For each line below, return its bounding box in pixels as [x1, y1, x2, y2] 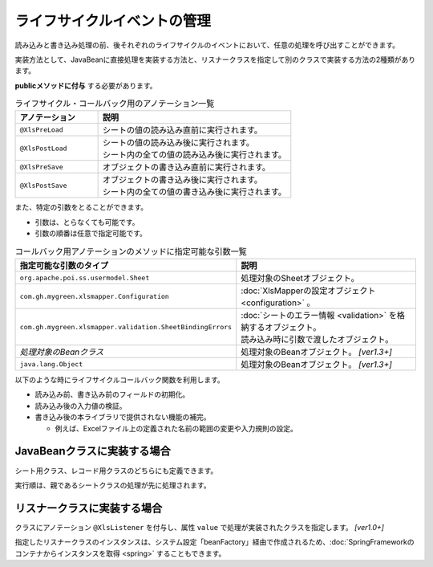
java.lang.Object [19, 360, 83, 369]
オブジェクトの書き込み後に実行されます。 [102, 174, 263, 186]
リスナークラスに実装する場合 [14, 501, 163, 515]
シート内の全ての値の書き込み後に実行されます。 [102, 186, 287, 198]
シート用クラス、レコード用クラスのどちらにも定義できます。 [14, 466, 218, 475]
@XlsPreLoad [19, 125, 63, 134]
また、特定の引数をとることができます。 [14, 202, 148, 212]
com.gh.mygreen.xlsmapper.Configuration [19, 292, 170, 300]
